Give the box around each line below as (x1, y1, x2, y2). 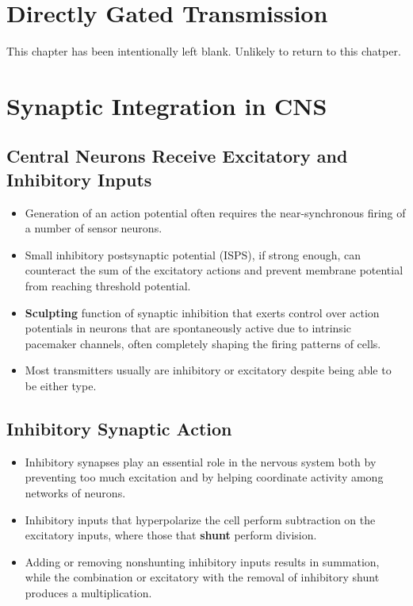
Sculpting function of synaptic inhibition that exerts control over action (25, 304, 380, 320)
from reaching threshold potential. (25, 278, 191, 294)
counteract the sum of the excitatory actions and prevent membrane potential (25, 262, 403, 278)
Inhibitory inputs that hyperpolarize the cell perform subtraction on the (25, 511, 376, 527)
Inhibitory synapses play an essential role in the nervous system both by (25, 453, 377, 470)
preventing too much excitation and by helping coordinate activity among (25, 469, 384, 485)
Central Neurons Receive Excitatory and (6, 144, 348, 168)
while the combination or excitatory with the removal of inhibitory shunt (25, 569, 380, 585)
